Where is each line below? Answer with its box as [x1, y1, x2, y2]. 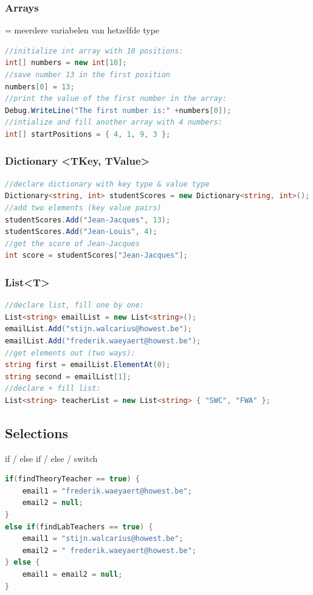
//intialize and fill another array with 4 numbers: [5, 118, 222, 127]
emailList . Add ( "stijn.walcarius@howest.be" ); [5, 325, 192, 334]
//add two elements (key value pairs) [5, 203, 162, 212]
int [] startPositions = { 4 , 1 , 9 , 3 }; [5, 129, 171, 139]
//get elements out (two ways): [5, 348, 136, 357]
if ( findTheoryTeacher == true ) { [5, 475, 140, 484]
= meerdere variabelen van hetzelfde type [5, 24, 160, 36]
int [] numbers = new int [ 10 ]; [5, 58, 127, 67]
